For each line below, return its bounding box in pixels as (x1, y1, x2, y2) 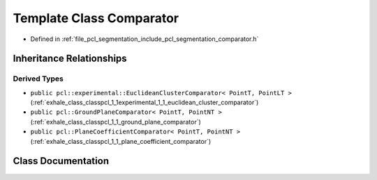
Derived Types (13, 74, 64, 83)
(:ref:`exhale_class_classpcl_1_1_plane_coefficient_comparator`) (30, 137, 212, 145)
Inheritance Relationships (13, 53, 127, 65)
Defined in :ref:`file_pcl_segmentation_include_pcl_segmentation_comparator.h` (30, 35, 259, 43)
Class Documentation (13, 155, 110, 167)
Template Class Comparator (13, 10, 179, 26)
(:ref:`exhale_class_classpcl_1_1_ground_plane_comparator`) (30, 117, 202, 126)
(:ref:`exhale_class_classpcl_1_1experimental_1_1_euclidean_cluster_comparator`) (30, 98, 259, 107)
